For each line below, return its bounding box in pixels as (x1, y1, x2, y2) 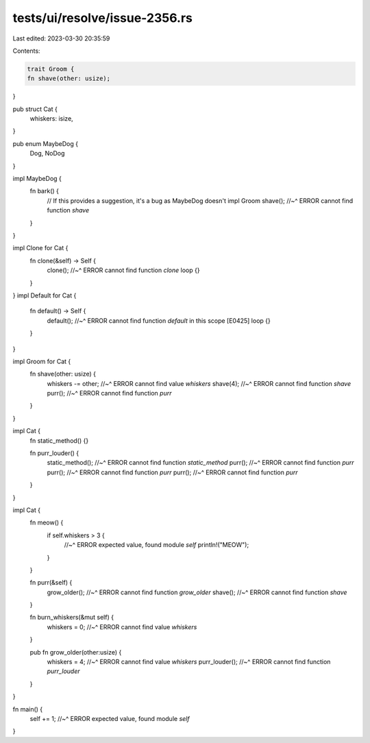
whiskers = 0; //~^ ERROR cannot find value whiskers (47, 622, 197, 631)
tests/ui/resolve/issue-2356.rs (12, 10, 193, 25)
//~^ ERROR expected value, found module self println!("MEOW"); (64, 541, 249, 549)
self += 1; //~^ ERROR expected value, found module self (29, 715, 190, 722)
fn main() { (12, 705, 43, 713)
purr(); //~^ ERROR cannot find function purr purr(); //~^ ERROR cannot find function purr (47, 468, 298, 476)
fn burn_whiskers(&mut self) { (29, 613, 114, 622)
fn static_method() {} (29, 436, 89, 445)
